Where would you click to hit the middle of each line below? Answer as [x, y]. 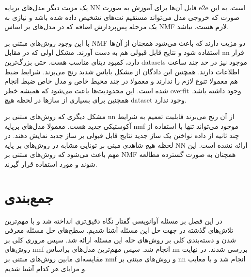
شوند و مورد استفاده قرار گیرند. [51, 164]
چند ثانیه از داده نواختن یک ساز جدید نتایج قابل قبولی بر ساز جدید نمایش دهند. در [122, 135]
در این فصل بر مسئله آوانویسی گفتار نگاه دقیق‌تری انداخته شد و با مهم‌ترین [113, 220]
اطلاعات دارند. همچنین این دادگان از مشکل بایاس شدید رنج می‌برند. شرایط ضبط [122, 71]
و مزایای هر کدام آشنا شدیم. [46, 268]
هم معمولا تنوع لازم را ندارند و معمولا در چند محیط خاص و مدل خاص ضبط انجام [121, 81]
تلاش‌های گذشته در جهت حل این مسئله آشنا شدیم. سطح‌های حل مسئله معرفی [119, 230]
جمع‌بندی [29, 197]
